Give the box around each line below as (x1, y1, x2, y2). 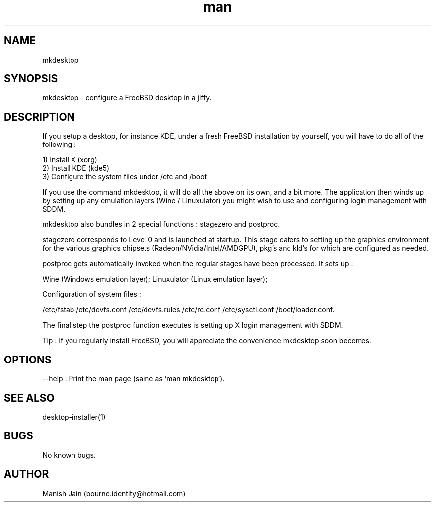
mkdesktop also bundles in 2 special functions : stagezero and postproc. (42, 220, 280, 229)
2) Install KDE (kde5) (42, 164, 110, 173)
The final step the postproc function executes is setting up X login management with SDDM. (42, 321, 343, 330)
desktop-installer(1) (42, 412, 106, 421)
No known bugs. (42, 450, 96, 459)
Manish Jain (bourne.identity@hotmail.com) (42, 489, 186, 498)
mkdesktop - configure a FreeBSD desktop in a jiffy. (42, 93, 212, 102)
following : (42, 140, 76, 149)
